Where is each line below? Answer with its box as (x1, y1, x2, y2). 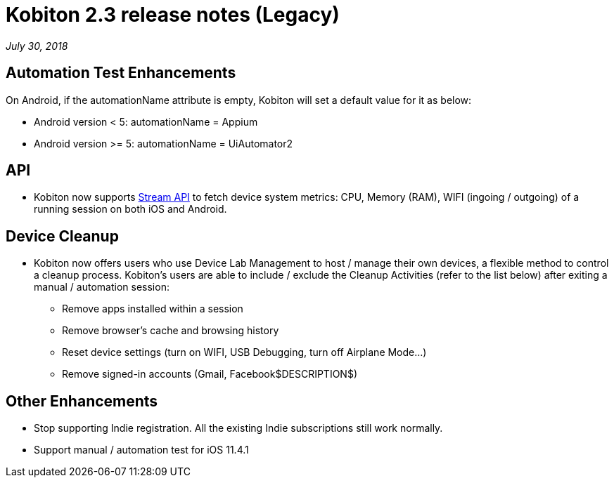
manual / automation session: (34, 281, 170, 293)
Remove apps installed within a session (62, 303, 243, 315)
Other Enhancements (6, 392, 158, 410)
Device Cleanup (6, 227, 119, 245)
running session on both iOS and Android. (34, 203, 227, 216)
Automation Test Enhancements (6, 64, 236, 82)
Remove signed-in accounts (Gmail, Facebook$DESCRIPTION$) (62, 368, 358, 381)
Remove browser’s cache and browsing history (62, 324, 279, 337)
